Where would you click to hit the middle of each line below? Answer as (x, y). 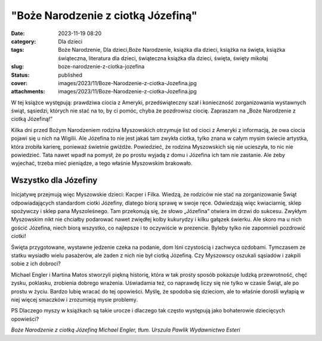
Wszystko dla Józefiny (54, 181)
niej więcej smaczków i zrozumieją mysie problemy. (75, 300)
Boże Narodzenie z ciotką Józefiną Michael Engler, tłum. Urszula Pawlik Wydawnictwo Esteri (126, 330)
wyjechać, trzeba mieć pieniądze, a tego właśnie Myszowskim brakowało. (102, 163)
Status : (20, 75)
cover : (19, 83)
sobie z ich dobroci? (36, 264)
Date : (18, 33)
